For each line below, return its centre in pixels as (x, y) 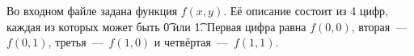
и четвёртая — (191, 42)
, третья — (76, 42)
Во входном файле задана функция (92, 10)
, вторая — (379, 26)
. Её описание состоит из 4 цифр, (306, 10)
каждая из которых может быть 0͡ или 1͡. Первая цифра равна (156, 26)
